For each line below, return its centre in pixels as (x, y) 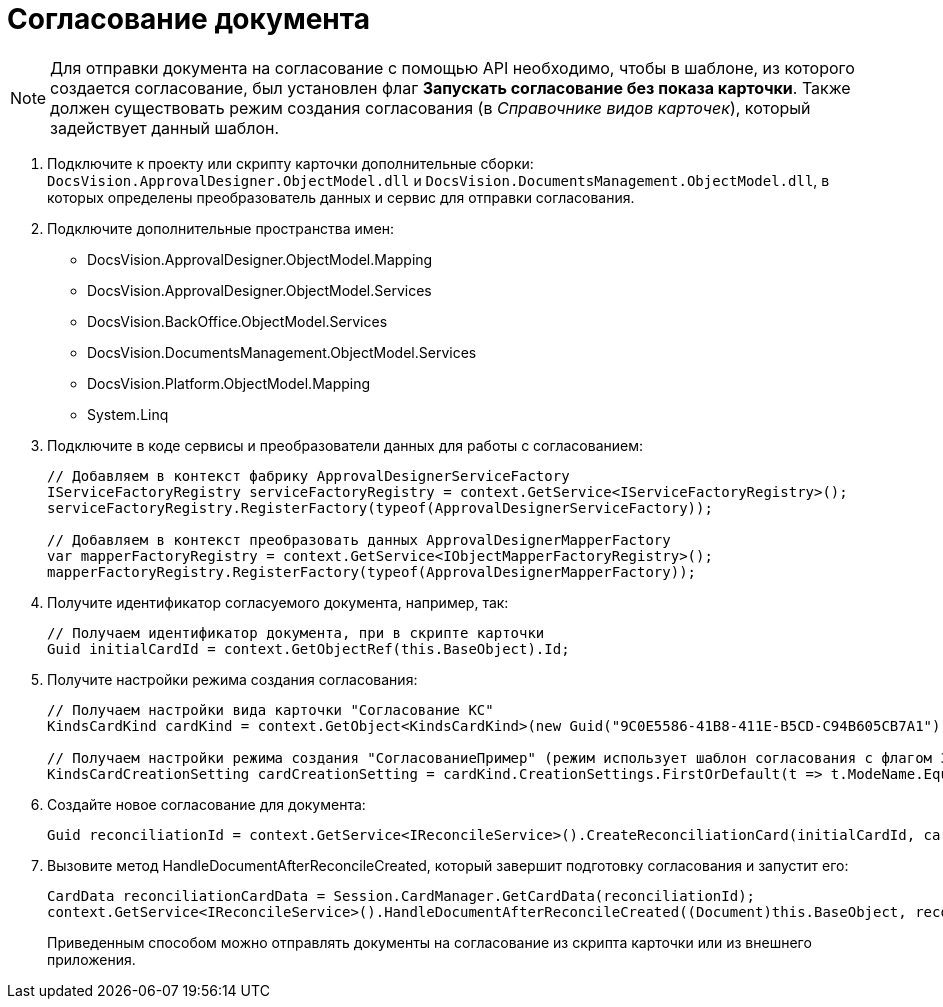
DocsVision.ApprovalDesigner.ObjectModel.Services (259, 290)
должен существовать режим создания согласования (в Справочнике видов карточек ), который (430, 107)
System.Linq (128, 414)
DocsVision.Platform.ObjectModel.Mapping (229, 383)
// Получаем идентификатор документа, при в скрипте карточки (296, 632)
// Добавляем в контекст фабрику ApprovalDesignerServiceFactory (308, 475)
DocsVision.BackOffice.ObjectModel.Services (237, 321)
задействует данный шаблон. (164, 127)
